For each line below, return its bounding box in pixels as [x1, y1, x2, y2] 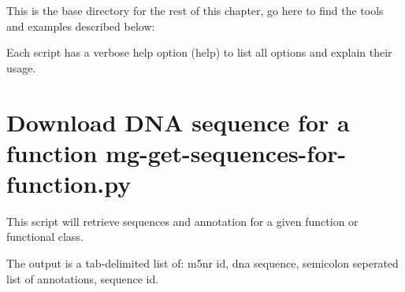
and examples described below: [6, 17, 155, 34]
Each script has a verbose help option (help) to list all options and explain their [6, 44, 392, 61]
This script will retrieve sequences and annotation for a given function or [6, 213, 359, 229]
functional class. [6, 228, 84, 245]
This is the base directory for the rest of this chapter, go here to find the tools [6, 2, 384, 18]
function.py [6, 167, 132, 199]
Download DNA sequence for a [6, 105, 350, 138]
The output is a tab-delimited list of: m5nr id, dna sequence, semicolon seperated [6, 255, 399, 272]
